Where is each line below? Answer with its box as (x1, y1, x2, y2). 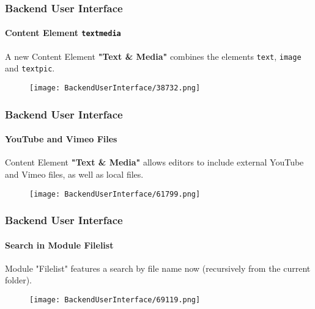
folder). (5, 274, 32, 286)
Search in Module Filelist (5, 238, 114, 251)
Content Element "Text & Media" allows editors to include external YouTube (5, 156, 304, 169)
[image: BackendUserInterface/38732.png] (29, 84, 201, 93)
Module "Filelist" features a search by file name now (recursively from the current (5, 261, 311, 274)
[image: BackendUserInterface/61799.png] (29, 189, 201, 198)
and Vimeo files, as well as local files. (5, 167, 144, 180)
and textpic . (5, 62, 55, 75)
